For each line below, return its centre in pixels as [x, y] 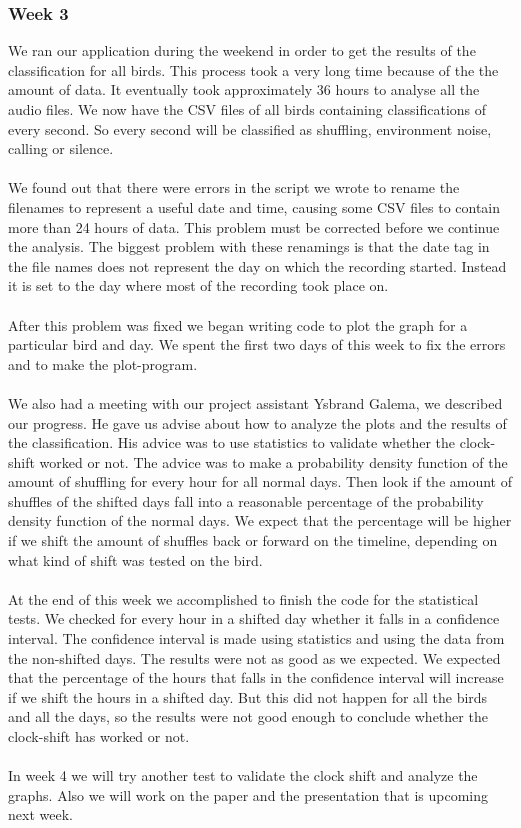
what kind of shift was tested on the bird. [135, 559]
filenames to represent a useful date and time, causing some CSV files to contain [254, 206]
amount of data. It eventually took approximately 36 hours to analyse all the [244, 89]
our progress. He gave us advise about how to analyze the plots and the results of [257, 422]
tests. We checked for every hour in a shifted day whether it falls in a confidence [254, 618]
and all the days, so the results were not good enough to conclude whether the [248, 716]
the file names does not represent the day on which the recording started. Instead [257, 265]
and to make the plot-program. [103, 363]
